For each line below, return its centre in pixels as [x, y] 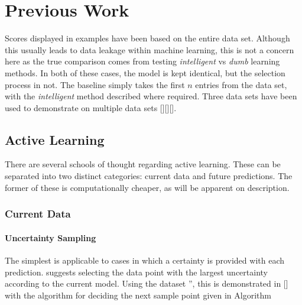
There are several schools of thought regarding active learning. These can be [143, 164]
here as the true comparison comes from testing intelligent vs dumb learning [142, 61]
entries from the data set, [241, 84]
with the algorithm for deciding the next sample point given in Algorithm [138, 295]
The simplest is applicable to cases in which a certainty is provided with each [144, 260]
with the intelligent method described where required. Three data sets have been [151, 96]
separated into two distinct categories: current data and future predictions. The [149, 176]
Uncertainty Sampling [51, 237]
